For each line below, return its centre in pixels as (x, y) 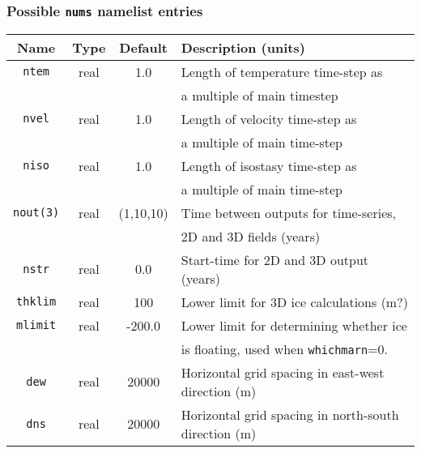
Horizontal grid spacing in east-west (283, 372)
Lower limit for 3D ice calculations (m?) (294, 301)
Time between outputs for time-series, (289, 212)
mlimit (36, 325)
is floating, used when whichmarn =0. (285, 348)
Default (143, 47)
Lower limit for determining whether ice (294, 325)
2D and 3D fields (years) (251, 236)
